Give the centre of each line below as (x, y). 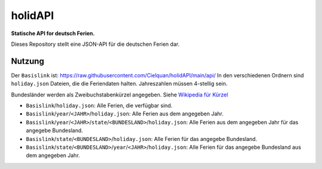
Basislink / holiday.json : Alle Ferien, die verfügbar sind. (99, 106)
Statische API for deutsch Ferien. (53, 33)
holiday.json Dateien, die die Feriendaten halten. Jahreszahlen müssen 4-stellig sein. (119, 84)
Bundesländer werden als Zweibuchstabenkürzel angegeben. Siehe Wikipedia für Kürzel (120, 95)
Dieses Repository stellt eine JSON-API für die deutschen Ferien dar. (95, 44)
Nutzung (28, 61)
